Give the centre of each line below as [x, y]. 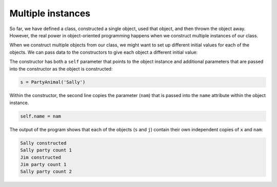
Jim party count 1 [43, 164]
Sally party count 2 [46, 172]
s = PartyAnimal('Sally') [53, 82]
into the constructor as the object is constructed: [61, 68]
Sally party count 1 [46, 150]
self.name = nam [41, 116]
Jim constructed [41, 157]
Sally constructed [43, 143]
